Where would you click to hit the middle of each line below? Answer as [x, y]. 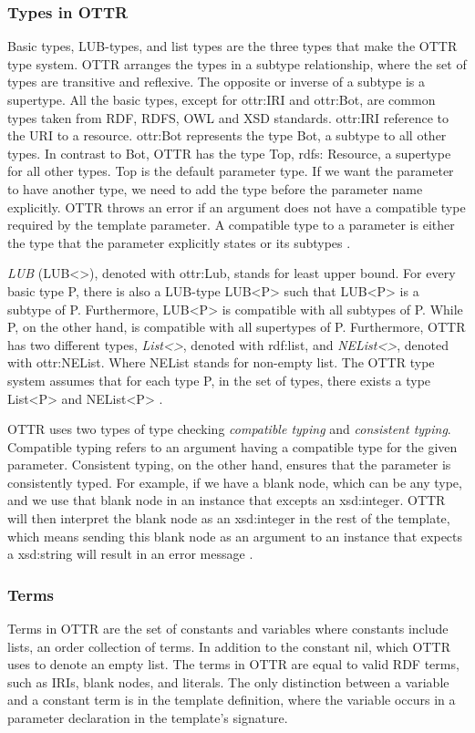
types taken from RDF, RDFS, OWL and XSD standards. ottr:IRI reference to [228, 117]
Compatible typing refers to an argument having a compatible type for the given [232, 446]
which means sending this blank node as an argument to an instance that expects [235, 536]
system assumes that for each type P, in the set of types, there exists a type [219, 380]
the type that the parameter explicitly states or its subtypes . [179, 242]
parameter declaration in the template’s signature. [148, 718]
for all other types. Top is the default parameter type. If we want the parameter [231, 171]
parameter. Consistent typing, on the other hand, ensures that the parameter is [229, 465]
